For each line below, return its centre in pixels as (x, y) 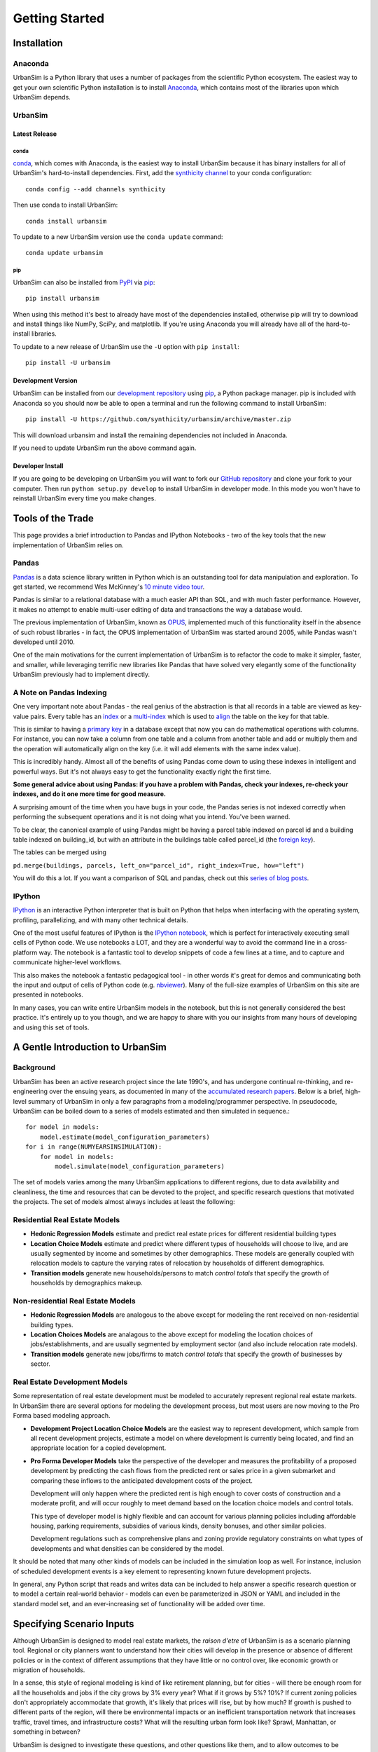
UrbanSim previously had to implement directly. (82, 675)
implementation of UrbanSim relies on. (68, 545)
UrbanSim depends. (42, 97)
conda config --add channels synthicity (96, 189)
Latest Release (35, 134)
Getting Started (59, 18)
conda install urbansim (66, 221)
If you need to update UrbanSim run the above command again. (105, 448)
